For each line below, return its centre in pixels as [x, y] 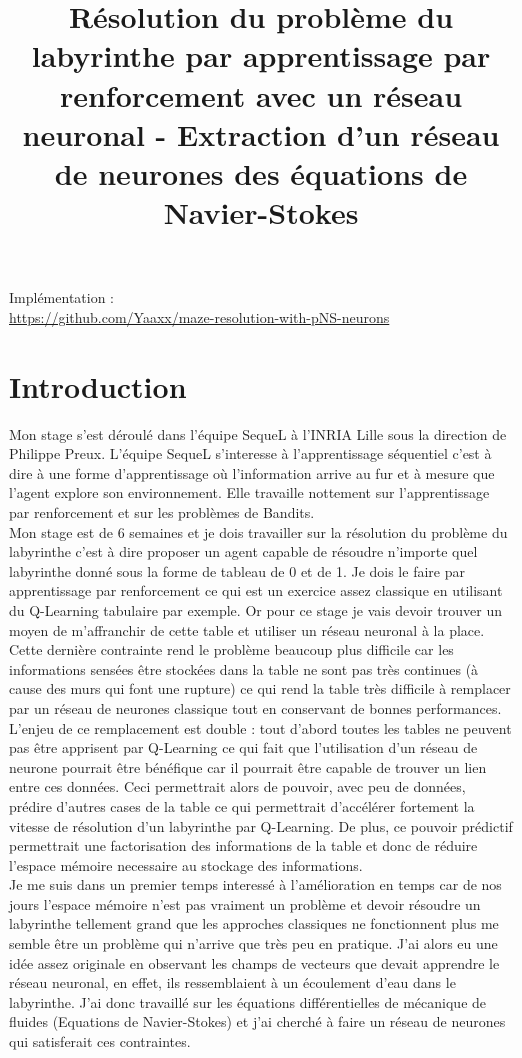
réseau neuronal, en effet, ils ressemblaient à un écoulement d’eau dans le [232, 982]
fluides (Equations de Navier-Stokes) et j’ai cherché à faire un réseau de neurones [257, 1021]
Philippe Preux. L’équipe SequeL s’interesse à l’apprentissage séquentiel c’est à [250, 453]
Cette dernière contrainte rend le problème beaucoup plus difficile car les [231, 649]
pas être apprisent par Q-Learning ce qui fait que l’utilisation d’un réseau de [243, 747]
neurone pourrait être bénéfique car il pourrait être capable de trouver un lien [248, 766]
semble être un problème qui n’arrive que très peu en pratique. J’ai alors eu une [253, 943]
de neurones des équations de [261, 172]
